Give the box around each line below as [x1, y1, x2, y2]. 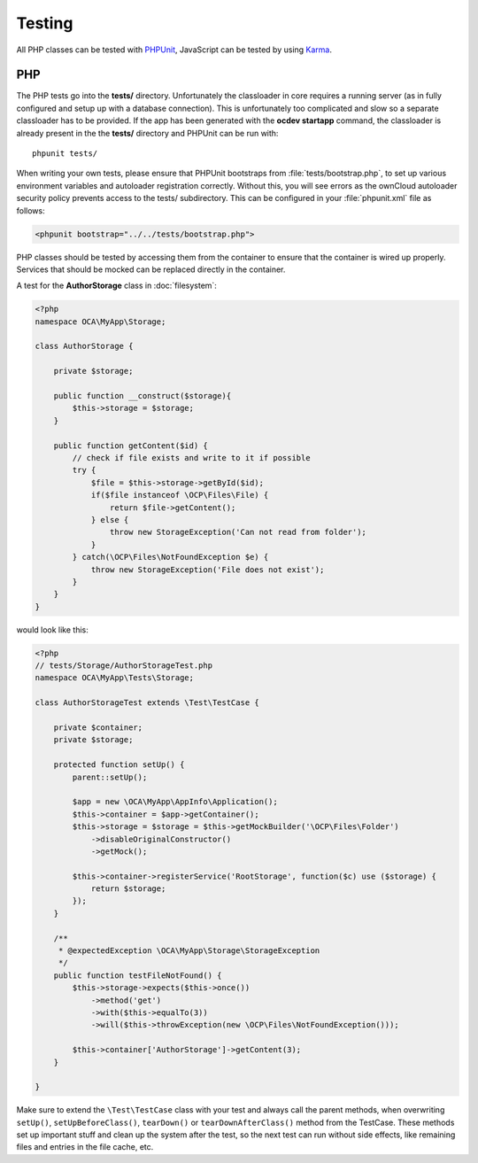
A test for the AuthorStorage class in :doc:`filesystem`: [16, 280, 217, 291]
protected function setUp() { [53, 760, 185, 770]
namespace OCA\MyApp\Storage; [35, 316, 166, 327]
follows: [16, 205, 45, 216]
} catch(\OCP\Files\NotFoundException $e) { [72, 552, 269, 562]
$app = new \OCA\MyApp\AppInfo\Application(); [72, 797, 278, 807]
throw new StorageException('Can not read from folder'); [109, 527, 367, 538]
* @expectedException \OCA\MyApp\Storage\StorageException [58, 946, 320, 956]
